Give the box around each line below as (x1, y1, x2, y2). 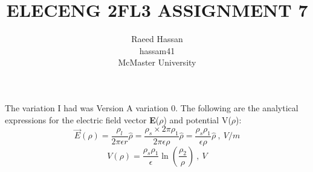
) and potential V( (163, 113, 231, 126)
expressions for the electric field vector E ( (5, 113, 160, 126)
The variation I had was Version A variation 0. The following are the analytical (5, 101, 298, 114)
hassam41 (139, 44, 175, 57)
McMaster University (118, 56, 196, 69)
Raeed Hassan (131, 32, 183, 45)
